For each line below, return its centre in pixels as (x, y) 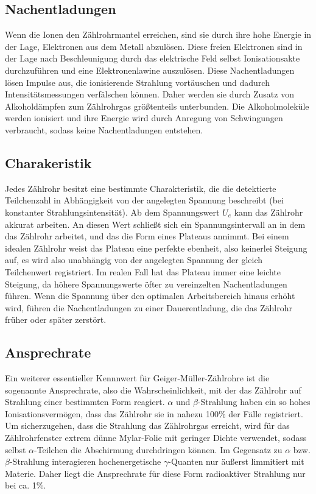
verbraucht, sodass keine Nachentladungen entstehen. (104, 129)
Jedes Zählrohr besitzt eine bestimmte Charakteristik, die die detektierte (141, 188)
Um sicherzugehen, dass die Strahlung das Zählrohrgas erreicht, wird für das (147, 425)
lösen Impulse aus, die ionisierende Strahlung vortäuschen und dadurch (137, 82)
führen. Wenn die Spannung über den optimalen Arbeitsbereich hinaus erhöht (150, 296)
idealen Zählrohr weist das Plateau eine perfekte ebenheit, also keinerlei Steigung (156, 248)
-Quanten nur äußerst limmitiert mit (236, 461)
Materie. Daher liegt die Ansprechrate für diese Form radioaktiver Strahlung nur (155, 473)
